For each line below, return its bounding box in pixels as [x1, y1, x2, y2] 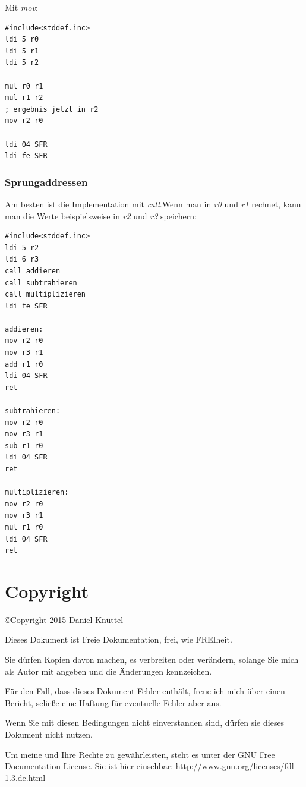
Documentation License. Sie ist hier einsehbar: [5, 760, 173, 772]
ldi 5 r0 [5, 35, 39, 44]
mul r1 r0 [5, 522, 43, 531]
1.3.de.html [5, 771, 46, 783]
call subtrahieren [5, 278, 77, 287]
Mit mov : [5, 1, 38, 13]
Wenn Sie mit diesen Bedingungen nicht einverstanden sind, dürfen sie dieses [5, 716, 285, 729]
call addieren [5, 266, 61, 275]
